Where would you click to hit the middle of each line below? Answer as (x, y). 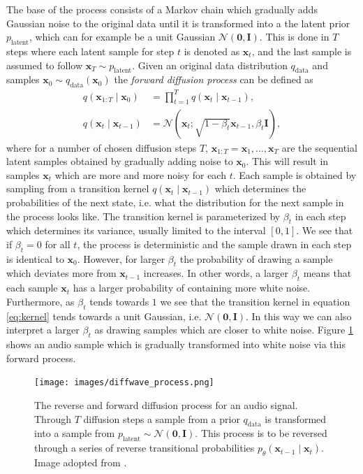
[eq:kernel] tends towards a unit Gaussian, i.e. (104, 316)
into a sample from (75, 433)
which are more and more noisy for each (140, 174)
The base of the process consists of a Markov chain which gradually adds (162, 9)
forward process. (41, 358)
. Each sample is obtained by (295, 174)
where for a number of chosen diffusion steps (102, 147)
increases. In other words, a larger (216, 273)
